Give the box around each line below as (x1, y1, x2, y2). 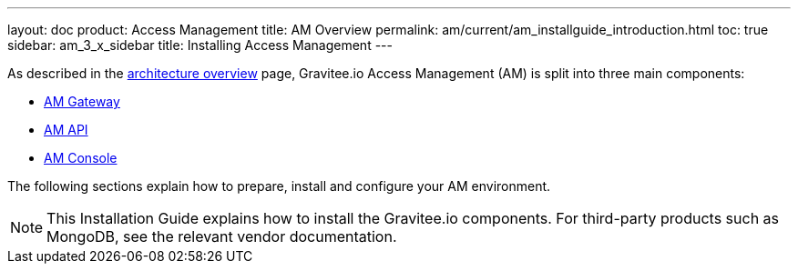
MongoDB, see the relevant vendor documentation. (46, 227, 397, 246)
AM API (44, 122, 88, 137)
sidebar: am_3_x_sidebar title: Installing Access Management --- (7, 37, 393, 53)
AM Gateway (44, 94, 120, 109)
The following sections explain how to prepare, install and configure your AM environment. (7, 178, 551, 194)
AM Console (44, 150, 118, 166)
